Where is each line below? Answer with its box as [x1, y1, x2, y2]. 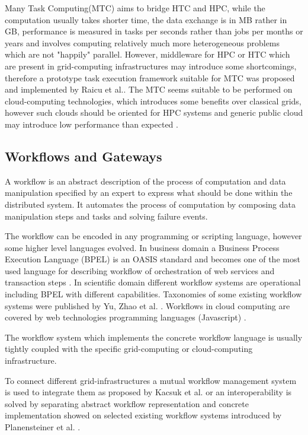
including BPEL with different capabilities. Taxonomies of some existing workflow [5, 288, 302, 300]
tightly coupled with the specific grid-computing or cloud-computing [5, 342, 253, 355]
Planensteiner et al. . [5, 421, 81, 433]
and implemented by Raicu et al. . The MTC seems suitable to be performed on [5, 83, 293, 96]
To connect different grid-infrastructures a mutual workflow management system [5, 374, 297, 386]
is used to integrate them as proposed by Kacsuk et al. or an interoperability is [5, 386, 292, 398]
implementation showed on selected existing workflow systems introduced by [5, 409, 282, 421]
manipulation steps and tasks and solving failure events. [5, 209, 208, 222]
